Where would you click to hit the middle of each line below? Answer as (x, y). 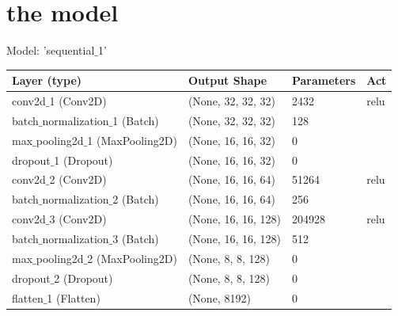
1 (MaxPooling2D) (132, 140)
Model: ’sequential (51, 50)
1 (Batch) (136, 120)
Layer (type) (47, 80)
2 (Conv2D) (78, 179)
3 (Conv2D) (78, 219)
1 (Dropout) (83, 160)
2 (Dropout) (83, 278)
